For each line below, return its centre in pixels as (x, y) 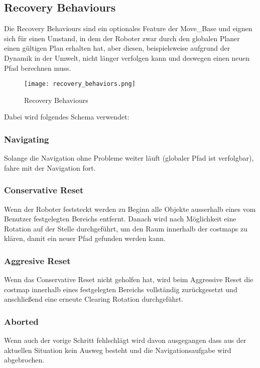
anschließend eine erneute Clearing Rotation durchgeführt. (94, 299)
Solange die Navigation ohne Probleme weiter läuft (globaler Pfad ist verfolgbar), (129, 158)
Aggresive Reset (37, 260)
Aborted (21, 321)
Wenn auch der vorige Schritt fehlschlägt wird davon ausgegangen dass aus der (125, 340)
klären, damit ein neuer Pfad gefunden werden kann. (85, 238)
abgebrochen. (24, 360)
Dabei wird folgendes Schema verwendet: (67, 117)
